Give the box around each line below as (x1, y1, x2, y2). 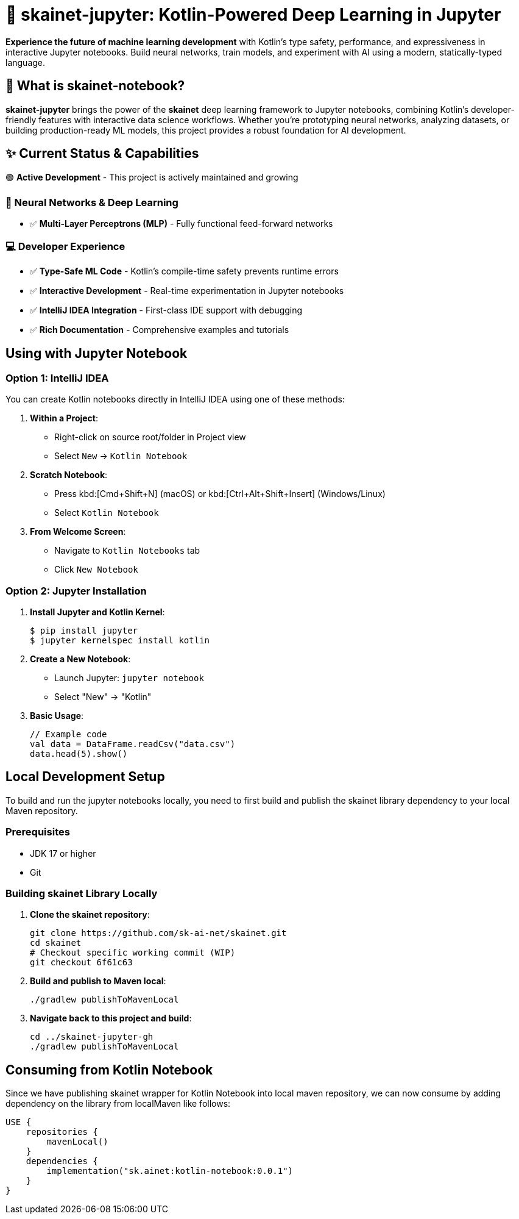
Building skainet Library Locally (5, 887, 158, 899)
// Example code (30, 729, 107, 739)
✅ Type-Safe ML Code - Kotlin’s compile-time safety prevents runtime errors (30, 265, 339, 276)
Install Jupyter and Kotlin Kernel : (30, 606, 165, 617)
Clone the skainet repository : (30, 909, 150, 920)
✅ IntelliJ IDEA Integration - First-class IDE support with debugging (30, 304, 303, 315)
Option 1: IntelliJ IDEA (5, 371, 109, 384)
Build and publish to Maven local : (30, 976, 166, 987)
